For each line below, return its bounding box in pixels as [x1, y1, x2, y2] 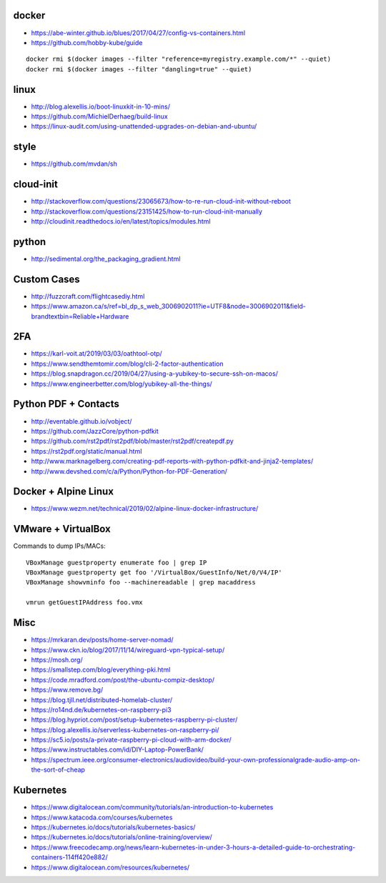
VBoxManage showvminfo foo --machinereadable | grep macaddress [26, 579, 257, 587]
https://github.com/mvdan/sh [31, 159, 118, 168]
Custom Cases [13, 273, 80, 285]
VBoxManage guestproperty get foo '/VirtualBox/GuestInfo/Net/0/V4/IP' [26, 569, 282, 577]
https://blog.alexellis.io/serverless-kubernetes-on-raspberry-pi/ [31, 725, 219, 734]
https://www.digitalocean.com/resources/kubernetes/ [31, 863, 189, 872]
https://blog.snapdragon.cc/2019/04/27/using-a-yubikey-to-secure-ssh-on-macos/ [31, 369, 278, 378]
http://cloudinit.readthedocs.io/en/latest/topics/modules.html [31, 216, 211, 225]
